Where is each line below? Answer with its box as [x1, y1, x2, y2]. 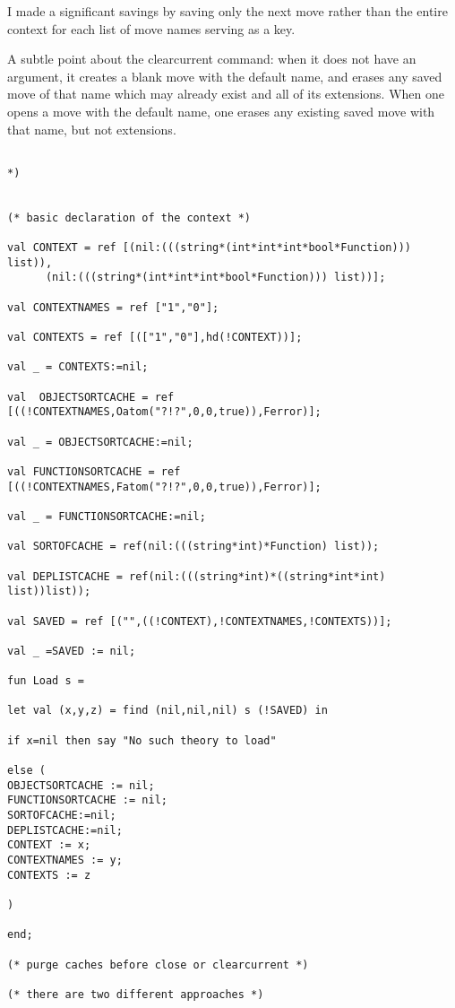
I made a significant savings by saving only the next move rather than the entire [7, 2, 448, 20]
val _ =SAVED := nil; [7, 644, 136, 657]
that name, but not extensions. [7, 119, 176, 138]
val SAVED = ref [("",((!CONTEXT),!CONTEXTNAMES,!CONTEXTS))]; [7, 614, 392, 628]
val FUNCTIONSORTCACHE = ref [7, 465, 181, 478]
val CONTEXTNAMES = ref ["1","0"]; [7, 300, 219, 314]
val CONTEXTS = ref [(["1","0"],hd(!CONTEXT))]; [7, 331, 303, 344]
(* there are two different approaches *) [7, 987, 264, 1001]
